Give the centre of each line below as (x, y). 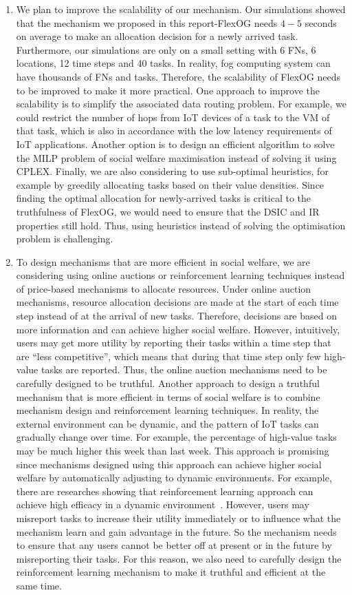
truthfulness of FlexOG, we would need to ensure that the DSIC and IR (168, 211)
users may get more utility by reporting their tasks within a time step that (174, 343)
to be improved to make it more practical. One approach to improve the (168, 90)
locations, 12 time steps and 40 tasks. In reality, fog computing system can (173, 63)
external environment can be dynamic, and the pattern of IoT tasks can (167, 423)
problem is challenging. (65, 239)
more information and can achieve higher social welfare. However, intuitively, (178, 329)
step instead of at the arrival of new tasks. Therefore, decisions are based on (176, 316)
